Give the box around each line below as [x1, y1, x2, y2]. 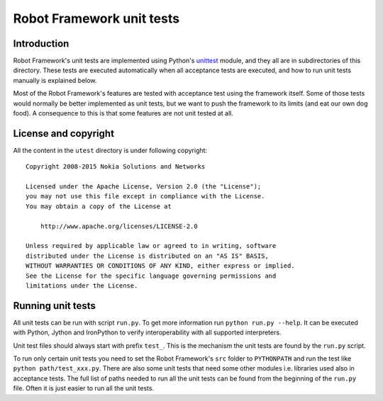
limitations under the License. [26, 282, 138, 290]
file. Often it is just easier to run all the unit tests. [13, 384, 155, 392]
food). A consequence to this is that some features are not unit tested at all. [13, 109, 233, 118]
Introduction [13, 38, 70, 50]
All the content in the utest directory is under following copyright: [13, 146, 208, 154]
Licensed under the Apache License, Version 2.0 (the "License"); [26, 183, 262, 191]
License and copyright [13, 128, 115, 140]
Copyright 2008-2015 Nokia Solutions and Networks [26, 163, 206, 171]
